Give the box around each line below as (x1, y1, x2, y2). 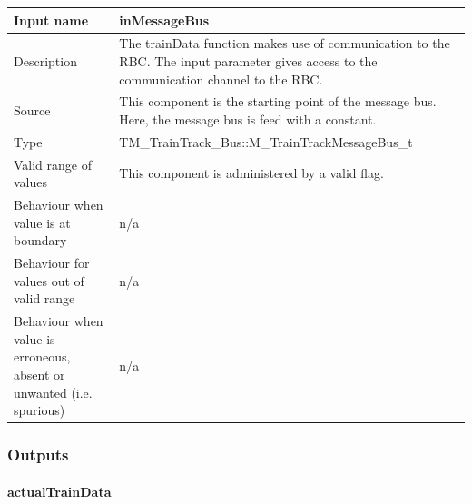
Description (14, 51, 77, 70)
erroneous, (14, 347, 71, 366)
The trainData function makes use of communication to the (119, 34, 450, 53)
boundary (14, 231, 67, 250)
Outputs (7, 443, 69, 466)
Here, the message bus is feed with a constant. (119, 109, 377, 128)
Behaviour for (14, 253, 90, 272)
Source (14, 101, 51, 120)
